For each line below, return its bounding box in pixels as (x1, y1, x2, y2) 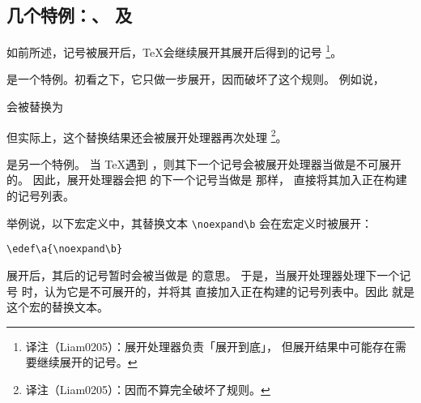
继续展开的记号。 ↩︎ (36, 354, 138, 371)
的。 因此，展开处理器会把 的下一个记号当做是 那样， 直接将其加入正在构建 (6, 171, 407, 188)
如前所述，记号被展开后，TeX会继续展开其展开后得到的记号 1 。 (6, 41, 342, 60)
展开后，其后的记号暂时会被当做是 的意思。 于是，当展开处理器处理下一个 (6, 266, 400, 283)
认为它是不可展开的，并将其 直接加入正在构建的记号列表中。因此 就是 (44, 282, 415, 299)
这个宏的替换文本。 (6, 298, 108, 315)
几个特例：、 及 (6, 2, 133, 28)
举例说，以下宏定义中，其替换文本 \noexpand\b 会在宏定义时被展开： (6, 214, 373, 231)
